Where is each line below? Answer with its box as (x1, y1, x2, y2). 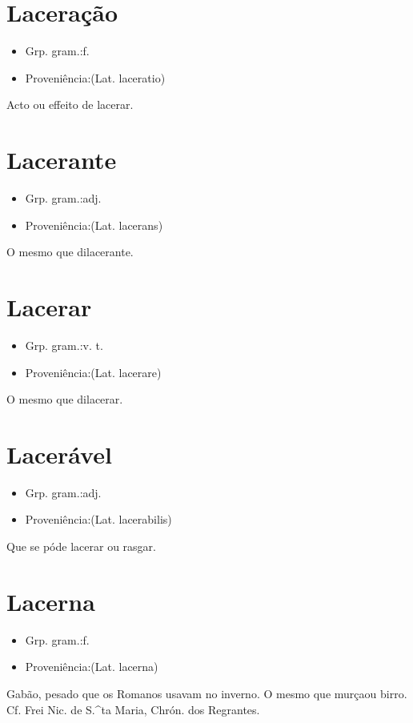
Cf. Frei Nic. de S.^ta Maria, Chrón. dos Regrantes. (6, 701, 260, 717)
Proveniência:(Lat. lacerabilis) (25, 511, 172, 528)
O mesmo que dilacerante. (6, 243, 134, 260)
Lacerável (6, 437, 112, 470)
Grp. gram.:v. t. (25, 336, 103, 353)
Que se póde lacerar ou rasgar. (6, 538, 156, 555)
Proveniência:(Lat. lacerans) (25, 216, 163, 233)
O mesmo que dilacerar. (6, 391, 123, 408)
